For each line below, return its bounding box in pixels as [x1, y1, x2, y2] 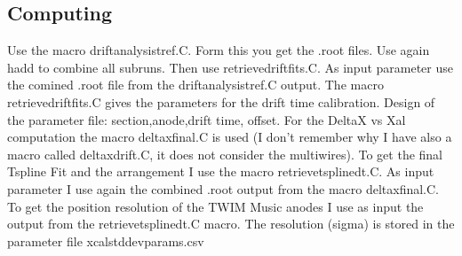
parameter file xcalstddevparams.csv [7, 231, 204, 250]
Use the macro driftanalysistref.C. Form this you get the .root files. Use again [7, 41, 430, 59]
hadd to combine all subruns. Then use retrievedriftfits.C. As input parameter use [7, 58, 453, 76]
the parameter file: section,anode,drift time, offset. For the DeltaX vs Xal [7, 110, 406, 128]
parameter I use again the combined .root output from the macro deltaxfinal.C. [7, 179, 440, 198]
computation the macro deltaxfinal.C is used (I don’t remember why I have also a [7, 128, 452, 146]
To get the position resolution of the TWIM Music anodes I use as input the [7, 197, 424, 215]
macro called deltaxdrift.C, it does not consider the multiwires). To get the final [7, 144, 442, 163]
